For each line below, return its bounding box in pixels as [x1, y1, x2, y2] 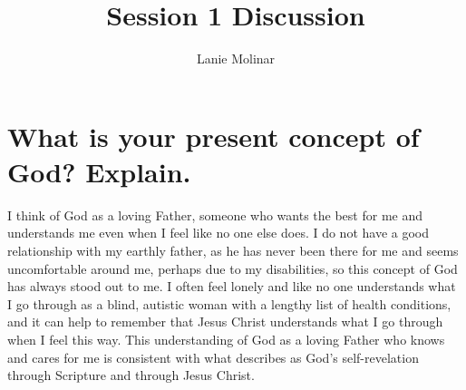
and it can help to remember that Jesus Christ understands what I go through [7, 312, 443, 331]
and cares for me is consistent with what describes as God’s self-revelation [7, 347, 419, 366]
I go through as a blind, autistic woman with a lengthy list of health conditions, [7, 294, 451, 313]
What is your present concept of [7, 117, 420, 154]
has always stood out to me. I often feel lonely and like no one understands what [7, 277, 456, 296]
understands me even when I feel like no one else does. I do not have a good [7, 223, 430, 242]
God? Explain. [7, 152, 191, 190]
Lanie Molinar [196, 49, 276, 68]
